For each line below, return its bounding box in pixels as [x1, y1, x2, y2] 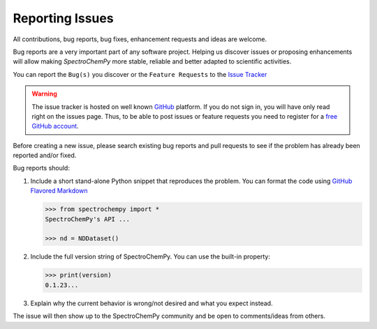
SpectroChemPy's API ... [45, 215, 131, 223]
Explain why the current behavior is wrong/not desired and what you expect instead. [30, 299, 273, 307]
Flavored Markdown [30, 187, 88, 195]
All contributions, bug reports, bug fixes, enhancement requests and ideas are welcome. [13, 35, 267, 43]
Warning [31, 89, 57, 98]
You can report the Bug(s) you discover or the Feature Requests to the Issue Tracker [13, 70, 267, 78]
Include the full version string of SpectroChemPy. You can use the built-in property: [30, 252, 270, 261]
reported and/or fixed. [13, 151, 77, 160]
